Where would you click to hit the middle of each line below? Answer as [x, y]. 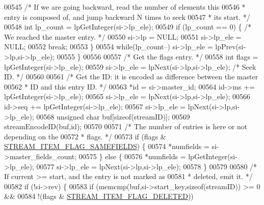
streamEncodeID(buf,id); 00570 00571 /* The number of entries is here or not [126, 126]
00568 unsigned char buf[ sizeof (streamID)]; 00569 [113, 116]
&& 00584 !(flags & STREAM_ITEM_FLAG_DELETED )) [99, 196]
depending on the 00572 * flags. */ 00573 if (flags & [85, 136]
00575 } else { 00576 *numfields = [132, 156]
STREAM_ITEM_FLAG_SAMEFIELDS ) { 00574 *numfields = [107, 146]
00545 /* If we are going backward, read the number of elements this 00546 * [125, 7]
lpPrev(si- [231, 47]
